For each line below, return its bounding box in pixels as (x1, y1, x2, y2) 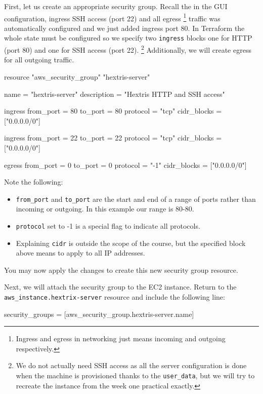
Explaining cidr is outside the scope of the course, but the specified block (16, 237, 246, 248)
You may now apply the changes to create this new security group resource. (4, 264, 238, 275)
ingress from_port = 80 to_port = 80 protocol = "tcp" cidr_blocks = (4, 105, 222, 116)
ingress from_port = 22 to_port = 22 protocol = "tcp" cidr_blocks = (4, 132, 222, 143)
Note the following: (4, 176, 63, 187)
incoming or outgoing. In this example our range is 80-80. (16, 203, 194, 214)
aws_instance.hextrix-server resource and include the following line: (4, 292, 225, 302)
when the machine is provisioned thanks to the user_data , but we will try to (16, 370, 255, 381)
